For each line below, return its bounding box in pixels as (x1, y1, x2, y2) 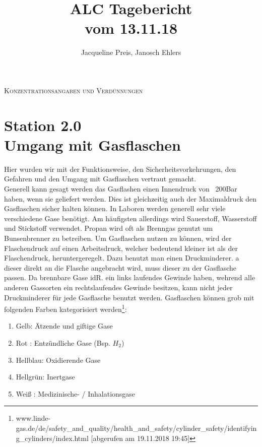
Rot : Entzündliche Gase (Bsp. (16, 337, 110, 348)
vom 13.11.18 (84, 18, 178, 38)
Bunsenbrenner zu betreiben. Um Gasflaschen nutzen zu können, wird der (4, 232, 232, 243)
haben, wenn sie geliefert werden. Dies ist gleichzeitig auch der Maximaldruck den (4, 193, 257, 204)
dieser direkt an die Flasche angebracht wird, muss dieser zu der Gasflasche (4, 262, 237, 273)
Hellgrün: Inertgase (16, 371, 75, 382)
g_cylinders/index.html (16, 432, 89, 443)
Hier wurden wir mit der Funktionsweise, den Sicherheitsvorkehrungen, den (4, 163, 236, 174)
